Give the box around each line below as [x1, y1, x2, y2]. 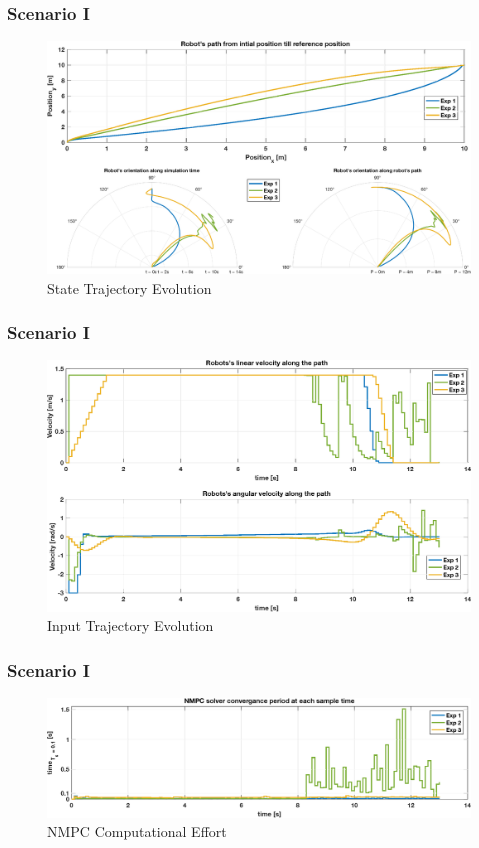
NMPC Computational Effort [47, 821, 227, 842]
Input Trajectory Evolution [47, 615, 214, 636]
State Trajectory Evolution [47, 277, 212, 298]
